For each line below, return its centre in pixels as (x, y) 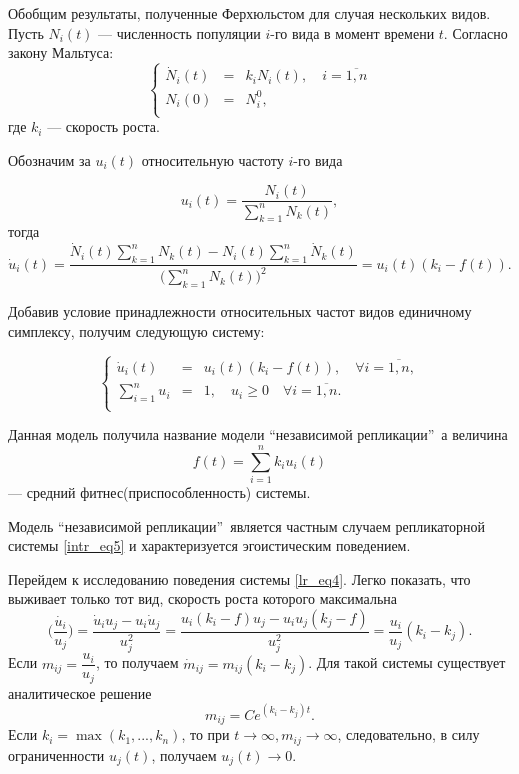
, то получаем (137, 662)
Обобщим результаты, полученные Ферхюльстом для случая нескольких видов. (249, 13)
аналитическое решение (80, 692)
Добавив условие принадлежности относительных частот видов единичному (240, 311)
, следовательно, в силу (408, 734)
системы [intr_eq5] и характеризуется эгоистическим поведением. (209, 545)
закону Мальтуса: (61, 52)
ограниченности (56, 754)
